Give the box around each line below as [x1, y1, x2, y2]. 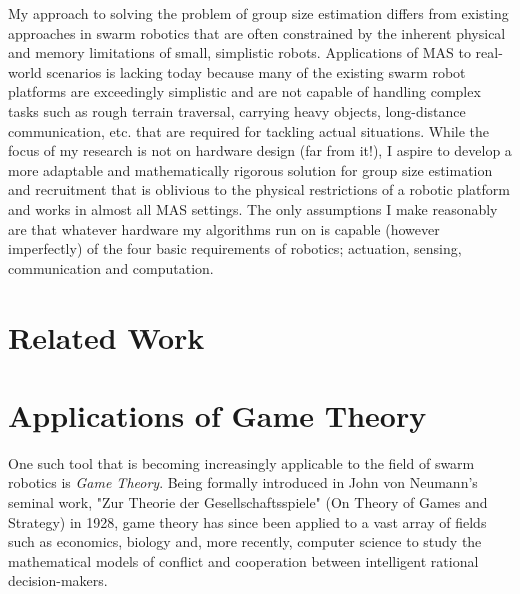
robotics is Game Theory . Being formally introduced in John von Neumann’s [8, 472, 478, 493]
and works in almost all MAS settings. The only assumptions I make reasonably [8, 198, 498, 219]
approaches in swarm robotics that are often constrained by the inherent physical [8, 22, 506, 43]
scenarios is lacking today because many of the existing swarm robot [46, 61, 466, 82]
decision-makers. [8, 570, 108, 591]
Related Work [8, 316, 205, 357]
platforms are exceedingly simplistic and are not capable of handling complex [8, 81, 481, 102]
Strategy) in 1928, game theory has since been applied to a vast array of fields [8, 511, 487, 532]
